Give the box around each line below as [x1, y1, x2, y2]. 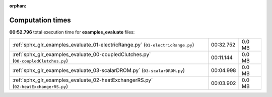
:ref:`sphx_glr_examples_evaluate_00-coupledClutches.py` [12, 51, 151, 58]
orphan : [9, 3, 27, 8]
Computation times [9, 15, 71, 24]
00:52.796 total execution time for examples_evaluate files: [9, 29, 135, 35]
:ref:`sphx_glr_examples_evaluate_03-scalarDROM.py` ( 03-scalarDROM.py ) [12, 67, 185, 74]
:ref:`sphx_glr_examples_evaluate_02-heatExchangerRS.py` [12, 76, 153, 83]
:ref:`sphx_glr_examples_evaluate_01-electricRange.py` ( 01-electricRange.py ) [12, 41, 194, 48]
